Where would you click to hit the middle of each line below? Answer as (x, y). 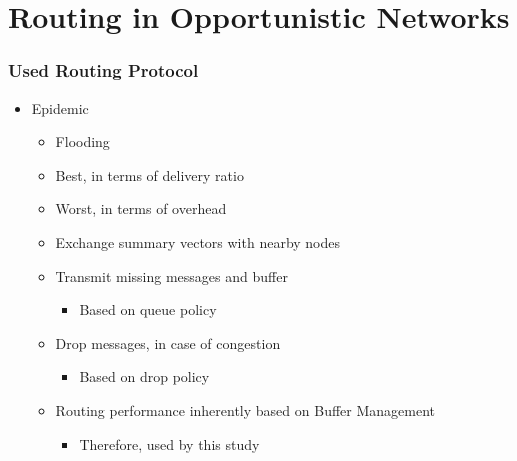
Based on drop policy (144, 376)
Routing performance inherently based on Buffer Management (245, 409)
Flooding (82, 141)
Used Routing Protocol (103, 70)
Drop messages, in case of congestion (168, 342)
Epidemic (60, 107)
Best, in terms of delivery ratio (149, 174)
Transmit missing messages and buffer (171, 275)
